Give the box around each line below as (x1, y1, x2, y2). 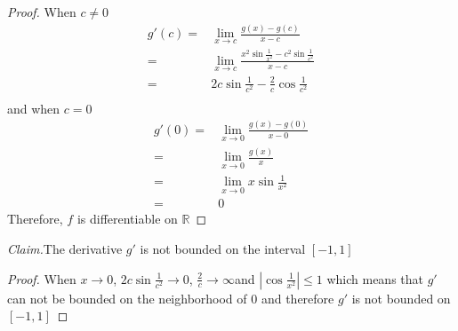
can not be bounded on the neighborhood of (7, 288, 247, 307)
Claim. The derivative (7, 239, 123, 257)
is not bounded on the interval (140, 239, 306, 257)
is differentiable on (76, 209, 178, 228)
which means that (326, 269, 423, 288)
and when (7, 99, 60, 117)
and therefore (261, 288, 334, 307)
